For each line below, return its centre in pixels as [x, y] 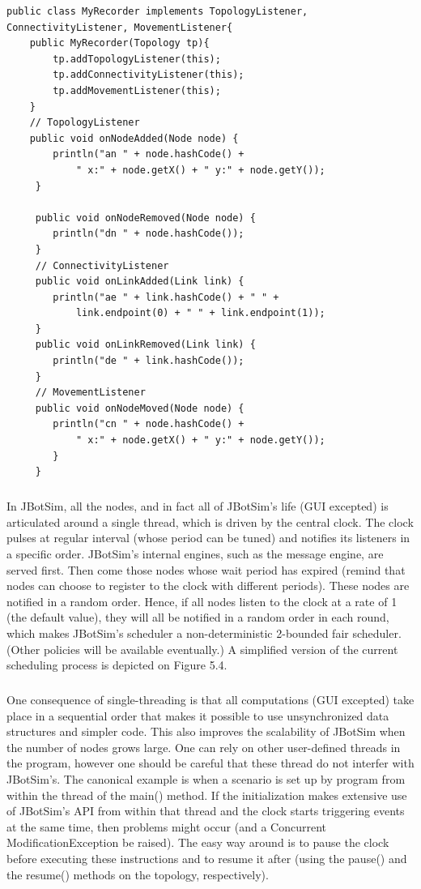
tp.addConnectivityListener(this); [149, 75]
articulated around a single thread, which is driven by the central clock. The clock [210, 521]
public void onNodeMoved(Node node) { [140, 408]
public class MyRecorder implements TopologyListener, [157, 11]
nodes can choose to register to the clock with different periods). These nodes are [208, 586]
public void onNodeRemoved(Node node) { [145, 218]
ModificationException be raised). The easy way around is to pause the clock [198, 842]
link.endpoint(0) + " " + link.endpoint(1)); [200, 313]
